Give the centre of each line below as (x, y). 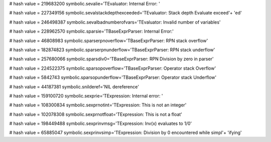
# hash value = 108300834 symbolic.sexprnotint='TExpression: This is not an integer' (98, 105)
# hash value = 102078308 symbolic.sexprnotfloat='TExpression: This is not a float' (96, 114)
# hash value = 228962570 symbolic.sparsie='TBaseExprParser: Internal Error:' (92, 31)
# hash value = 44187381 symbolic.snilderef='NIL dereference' (74, 87)
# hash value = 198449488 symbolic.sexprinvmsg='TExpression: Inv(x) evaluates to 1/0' (101, 123)
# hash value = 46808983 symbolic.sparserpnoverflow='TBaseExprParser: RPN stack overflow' (109, 41)
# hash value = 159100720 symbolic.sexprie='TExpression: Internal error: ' (86, 96)
